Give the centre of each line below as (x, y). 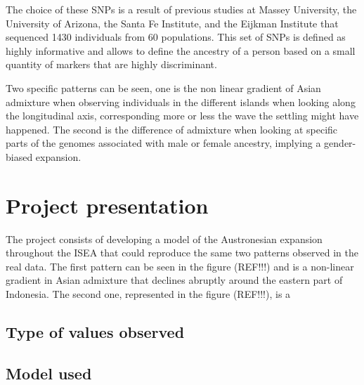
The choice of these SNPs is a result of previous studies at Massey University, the (181, 9)
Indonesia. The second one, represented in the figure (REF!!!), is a (148, 294)
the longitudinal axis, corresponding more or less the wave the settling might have (182, 116)
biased (19, 156)
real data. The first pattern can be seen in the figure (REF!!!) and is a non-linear (180, 266)
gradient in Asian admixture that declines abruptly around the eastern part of (174, 280)
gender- (340, 143)
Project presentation (107, 205)
